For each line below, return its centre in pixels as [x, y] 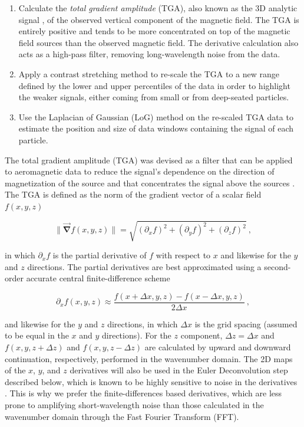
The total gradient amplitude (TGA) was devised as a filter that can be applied [149, 160]
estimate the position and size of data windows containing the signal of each [156, 128]
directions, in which [143, 323]
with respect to [183, 255]
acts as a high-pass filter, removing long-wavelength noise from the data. [149, 54]
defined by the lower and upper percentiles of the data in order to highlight [154, 85]
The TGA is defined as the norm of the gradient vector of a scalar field [133, 194]
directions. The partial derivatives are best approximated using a [144, 266]
